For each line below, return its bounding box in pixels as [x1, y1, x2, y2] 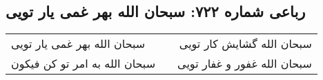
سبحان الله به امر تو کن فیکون [11, 55, 156, 72]
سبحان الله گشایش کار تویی [179, 36, 312, 52]
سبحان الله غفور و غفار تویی [177, 55, 312, 72]
